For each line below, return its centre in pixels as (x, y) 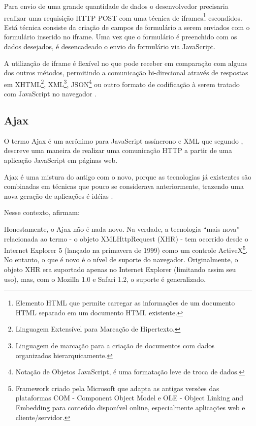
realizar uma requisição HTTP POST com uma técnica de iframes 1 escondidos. (123, 17)
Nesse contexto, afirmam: (42, 212)
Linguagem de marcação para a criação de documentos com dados (115, 346)
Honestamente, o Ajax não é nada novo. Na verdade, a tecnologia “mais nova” (122, 229)
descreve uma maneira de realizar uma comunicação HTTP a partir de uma (118, 150)
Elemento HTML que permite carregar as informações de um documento (125, 303)
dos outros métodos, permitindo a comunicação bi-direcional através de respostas (126, 73)
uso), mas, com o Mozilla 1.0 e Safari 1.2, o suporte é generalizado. (105, 279)
